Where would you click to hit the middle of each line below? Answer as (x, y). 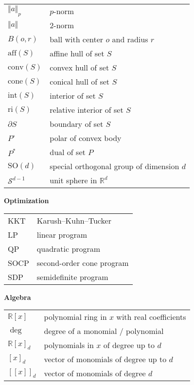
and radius (130, 39)
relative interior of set (87, 110)
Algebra (18, 297)
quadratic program (69, 248)
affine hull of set (77, 53)
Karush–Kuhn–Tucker (74, 220)
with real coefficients (151, 317)
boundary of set (77, 124)
